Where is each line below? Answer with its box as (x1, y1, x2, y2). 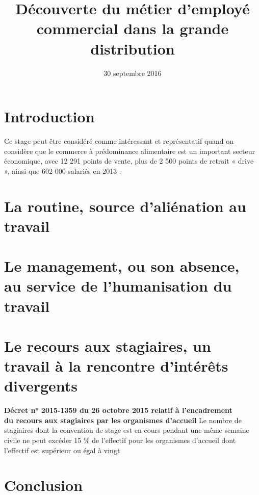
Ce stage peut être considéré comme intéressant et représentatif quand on (4, 136, 234, 146)
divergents (4, 375, 78, 396)
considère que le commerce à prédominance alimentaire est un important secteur (4, 145, 255, 156)
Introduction (4, 106, 95, 127)
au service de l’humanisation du (4, 275, 232, 296)
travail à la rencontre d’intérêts (4, 355, 228, 376)
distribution (90, 38, 175, 59)
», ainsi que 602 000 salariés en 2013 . (4, 165, 121, 176)
